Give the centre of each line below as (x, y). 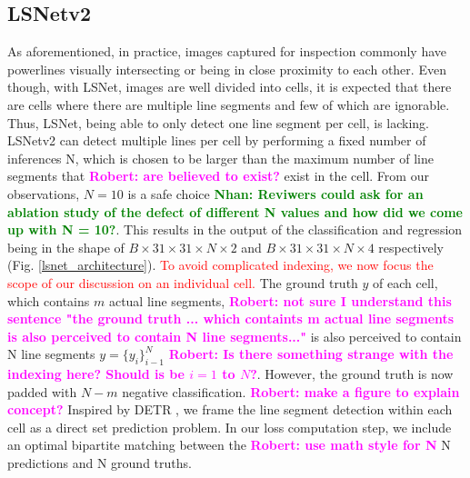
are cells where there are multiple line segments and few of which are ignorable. (229, 104)
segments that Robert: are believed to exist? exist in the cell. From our (218, 176)
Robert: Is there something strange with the (311, 354)
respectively (411, 247)
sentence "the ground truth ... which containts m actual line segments (231, 319)
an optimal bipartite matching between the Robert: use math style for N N (229, 445)
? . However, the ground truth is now (352, 374)
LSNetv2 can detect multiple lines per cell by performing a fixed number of (217, 140)
